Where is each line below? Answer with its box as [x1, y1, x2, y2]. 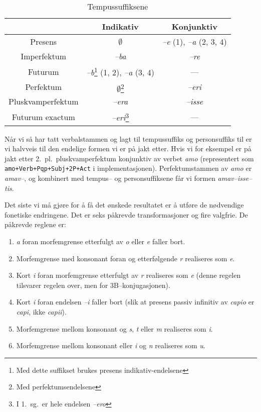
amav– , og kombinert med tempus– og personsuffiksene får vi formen [5, 173, 215, 183]
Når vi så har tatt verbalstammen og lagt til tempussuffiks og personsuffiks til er [5, 133, 252, 144]
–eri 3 [112, 110, 129, 124]
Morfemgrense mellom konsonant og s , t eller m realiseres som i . [16, 323, 213, 334]
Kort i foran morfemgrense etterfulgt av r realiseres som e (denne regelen [16, 270, 241, 280]
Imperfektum [21, 50, 67, 62]
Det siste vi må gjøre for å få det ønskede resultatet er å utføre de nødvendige [5, 199, 244, 210]
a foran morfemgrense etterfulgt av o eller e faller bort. [16, 236, 185, 247]
